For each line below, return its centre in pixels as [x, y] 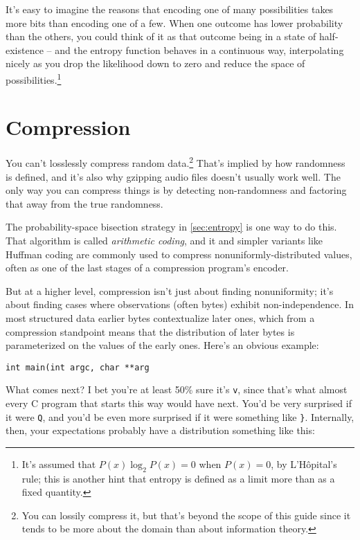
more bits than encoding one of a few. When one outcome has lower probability [174, 22]
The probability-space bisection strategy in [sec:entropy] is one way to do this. [171, 227]
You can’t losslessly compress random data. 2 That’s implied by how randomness [175, 162]
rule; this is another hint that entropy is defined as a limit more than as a [178, 478]
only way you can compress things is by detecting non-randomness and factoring [176, 190]
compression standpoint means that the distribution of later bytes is [150, 331]
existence [25, 49]
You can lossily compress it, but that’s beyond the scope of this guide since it [186, 515]
